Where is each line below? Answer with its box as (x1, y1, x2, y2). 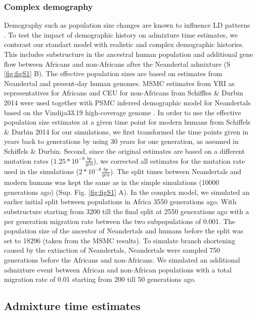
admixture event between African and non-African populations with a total (4, 264, 232, 274)
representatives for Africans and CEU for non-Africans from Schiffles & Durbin (4, 88, 243, 98)
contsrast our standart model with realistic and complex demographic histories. (4, 39, 244, 49)
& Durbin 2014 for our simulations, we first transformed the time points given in (4, 126, 249, 136)
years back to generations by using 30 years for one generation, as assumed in (4, 136, 239, 146)
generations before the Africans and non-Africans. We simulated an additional (4, 254, 240, 265)
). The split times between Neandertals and (110, 166, 242, 177)
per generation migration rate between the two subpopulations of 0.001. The (4, 216, 235, 226)
